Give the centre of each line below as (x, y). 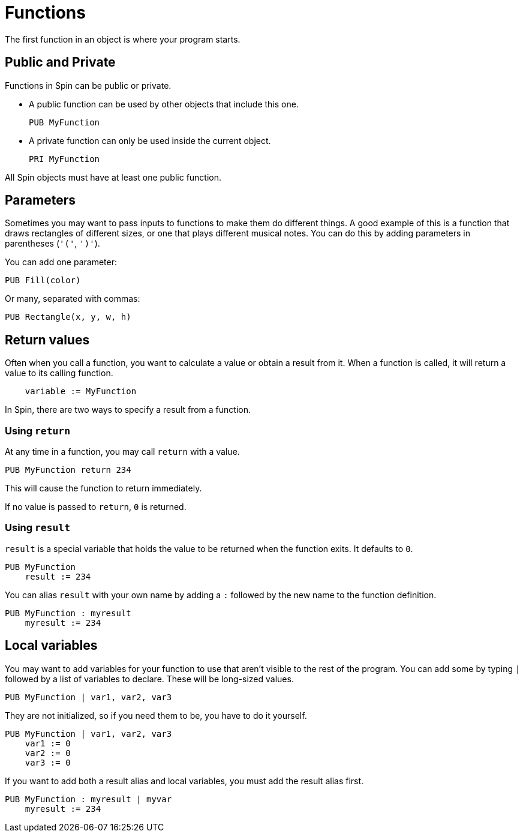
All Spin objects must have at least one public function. (113, 177)
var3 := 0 (48, 762)
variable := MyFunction (81, 391)
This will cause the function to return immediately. (103, 488)
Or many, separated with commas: (73, 299)
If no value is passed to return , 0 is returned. (96, 507)
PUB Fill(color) (43, 280)
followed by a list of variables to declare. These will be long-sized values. (149, 679)
